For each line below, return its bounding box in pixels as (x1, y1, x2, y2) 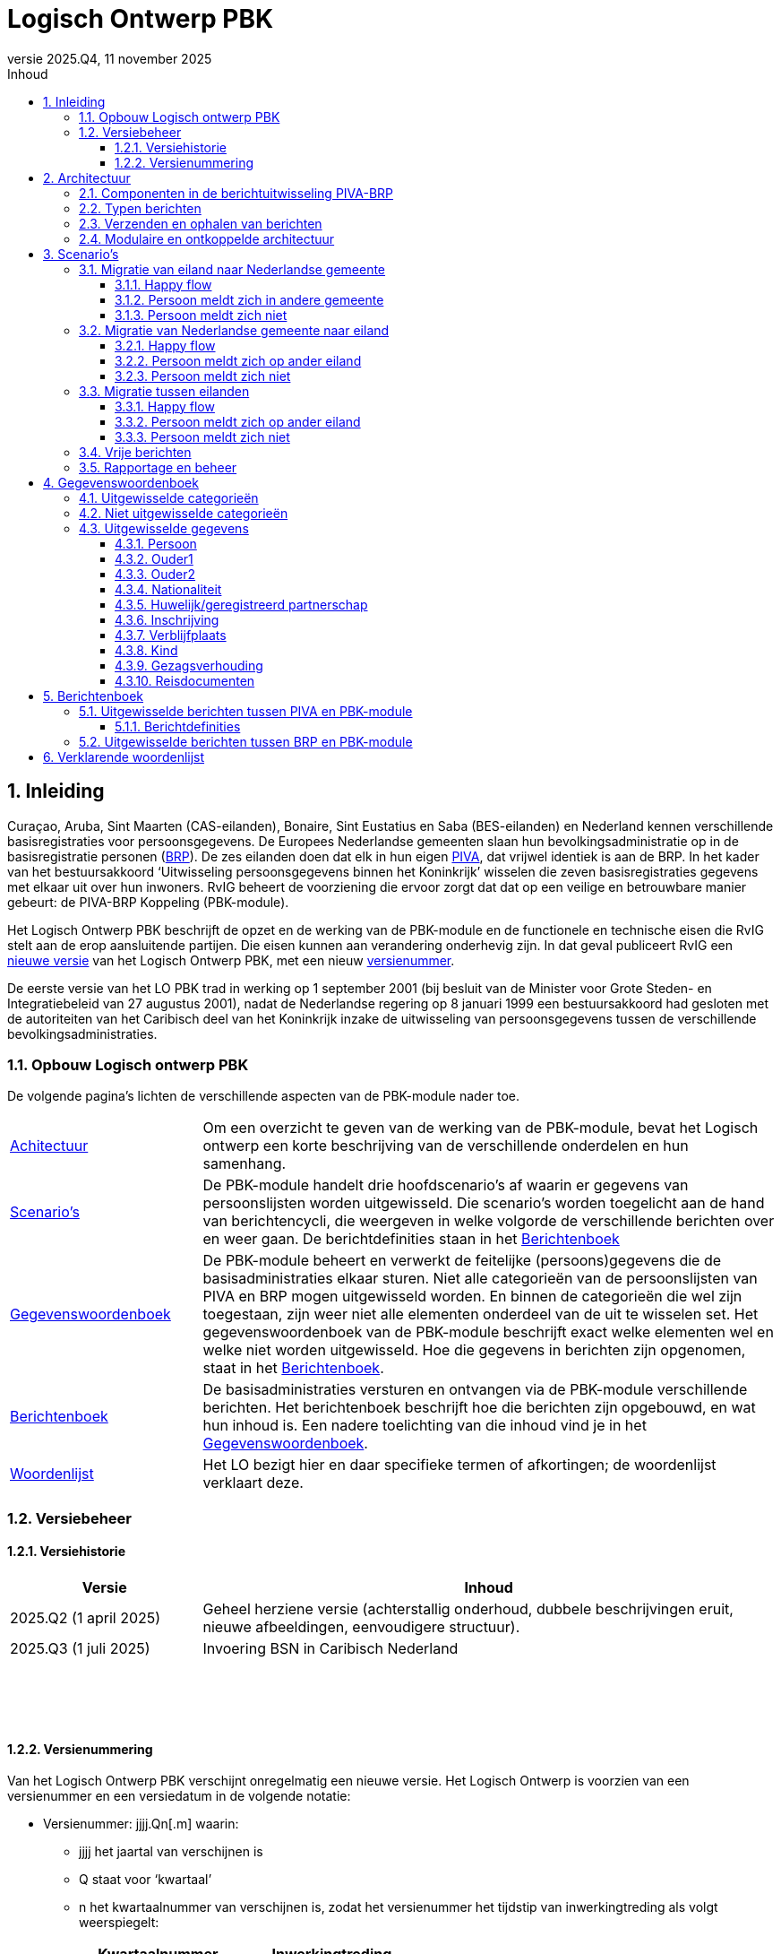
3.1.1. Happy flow (115, 276, 212, 292)
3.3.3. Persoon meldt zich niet (115, 428, 290, 445)
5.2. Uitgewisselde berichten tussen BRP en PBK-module (79, 733, 413, 749)
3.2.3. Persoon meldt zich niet (115, 367, 291, 384)
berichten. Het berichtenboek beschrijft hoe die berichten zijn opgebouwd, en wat (202, 1398, 756, 1417)
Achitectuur (10, 1137, 89, 1155)
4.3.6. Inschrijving (115, 611, 219, 627)
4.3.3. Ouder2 (115, 566, 196, 582)
